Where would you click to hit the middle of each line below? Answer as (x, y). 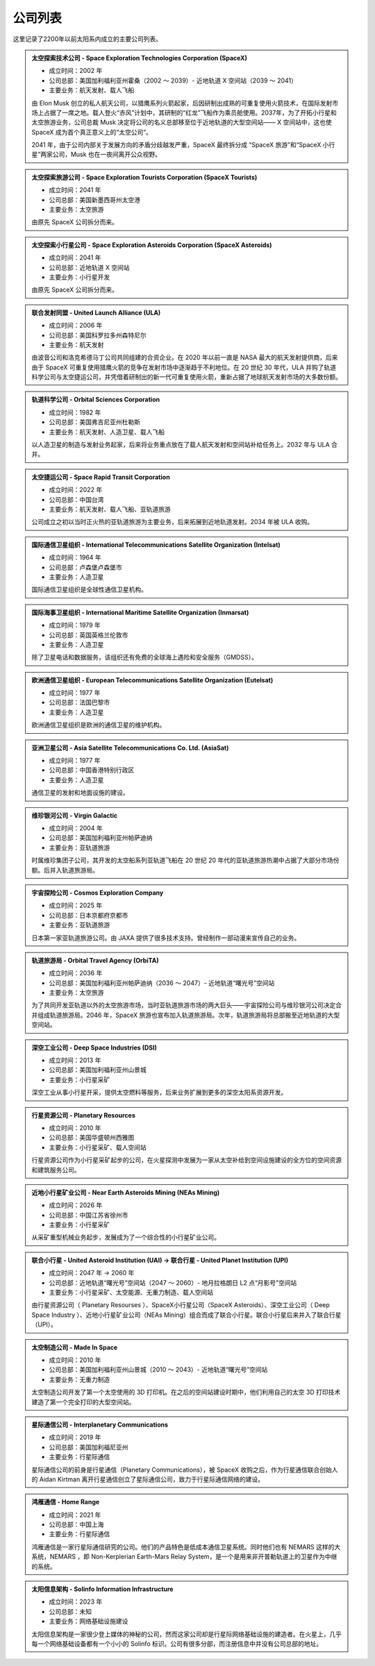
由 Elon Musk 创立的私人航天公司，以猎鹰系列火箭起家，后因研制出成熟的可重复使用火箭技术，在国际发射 (182, 103)
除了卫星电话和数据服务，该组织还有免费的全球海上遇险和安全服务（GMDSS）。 (145, 657)
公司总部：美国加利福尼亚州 (89, 1447)
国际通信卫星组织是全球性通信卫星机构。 (89, 589)
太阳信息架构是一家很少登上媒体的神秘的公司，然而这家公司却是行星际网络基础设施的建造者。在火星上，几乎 (186, 1634)
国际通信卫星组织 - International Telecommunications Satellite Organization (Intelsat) (156, 544)
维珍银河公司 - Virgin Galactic (75, 815)
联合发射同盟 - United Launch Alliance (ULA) (96, 312)
